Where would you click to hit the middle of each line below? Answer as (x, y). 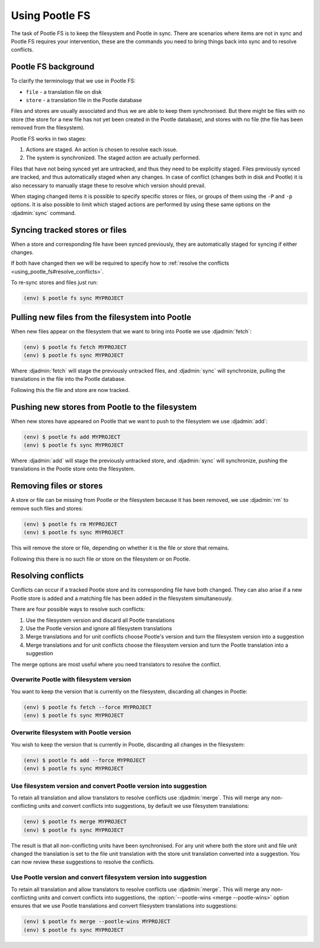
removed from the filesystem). (48, 128)
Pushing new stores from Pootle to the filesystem (104, 407)
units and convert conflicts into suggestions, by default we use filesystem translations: (144, 806)
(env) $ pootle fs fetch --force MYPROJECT (88, 707)
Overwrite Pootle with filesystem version (71, 680)
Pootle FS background (53, 67)
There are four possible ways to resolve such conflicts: (78, 609)
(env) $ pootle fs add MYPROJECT (72, 437)
